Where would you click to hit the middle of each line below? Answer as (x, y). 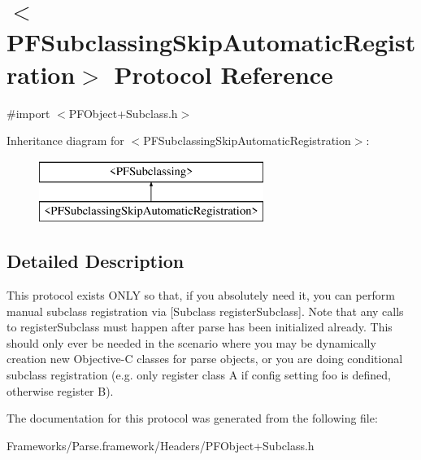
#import (28, 113)
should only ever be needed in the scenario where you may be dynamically (191, 342)
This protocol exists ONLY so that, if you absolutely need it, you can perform (201, 295)
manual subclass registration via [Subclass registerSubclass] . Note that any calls (205, 311)
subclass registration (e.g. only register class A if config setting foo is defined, (199, 375)
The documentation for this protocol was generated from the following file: (192, 418)
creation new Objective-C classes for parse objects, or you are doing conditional (205, 359)
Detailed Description (95, 261)
